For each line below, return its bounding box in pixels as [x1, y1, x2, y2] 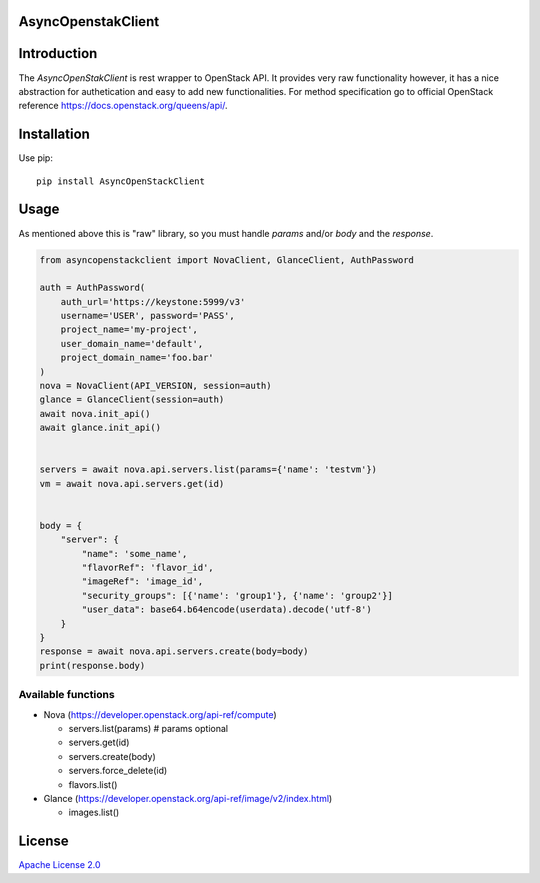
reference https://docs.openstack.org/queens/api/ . [18, 100, 228, 112]
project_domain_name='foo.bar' [60, 352, 214, 364]
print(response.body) [39, 660, 146, 671]
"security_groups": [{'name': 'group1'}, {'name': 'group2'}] [81, 590, 394, 601]
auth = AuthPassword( [39, 282, 146, 294]
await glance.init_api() [39, 422, 162, 434]
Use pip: [18, 152, 54, 164]
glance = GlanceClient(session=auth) [39, 394, 225, 405]
